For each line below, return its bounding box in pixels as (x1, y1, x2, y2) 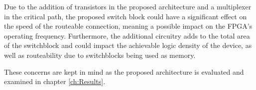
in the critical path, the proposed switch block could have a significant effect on (4, 11, 247, 21)
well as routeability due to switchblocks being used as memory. (4, 49, 196, 60)
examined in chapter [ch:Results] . (4, 76, 106, 87)
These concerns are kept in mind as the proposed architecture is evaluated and (4, 66, 244, 77)
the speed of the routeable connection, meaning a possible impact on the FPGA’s (4, 21, 253, 31)
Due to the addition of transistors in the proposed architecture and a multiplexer (4, 1, 252, 11)
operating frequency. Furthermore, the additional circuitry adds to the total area (4, 30, 250, 41)
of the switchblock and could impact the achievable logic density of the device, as (4, 40, 252, 50)
